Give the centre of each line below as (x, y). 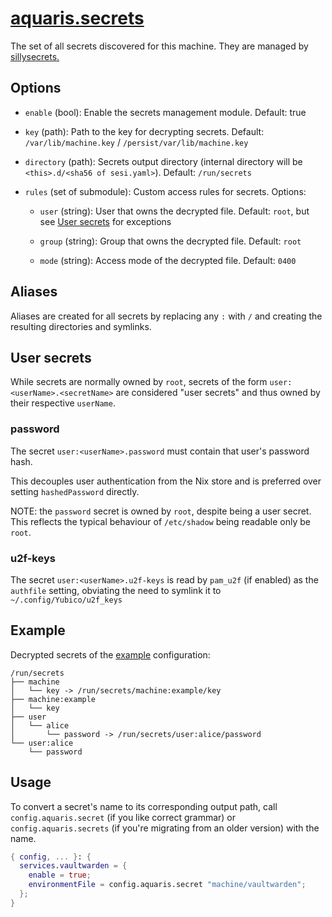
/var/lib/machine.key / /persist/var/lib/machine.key (136, 142)
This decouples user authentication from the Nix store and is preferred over (166, 481)
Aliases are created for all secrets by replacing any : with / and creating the (166, 316)
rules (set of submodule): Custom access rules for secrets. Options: (165, 191)
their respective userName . (63, 403)
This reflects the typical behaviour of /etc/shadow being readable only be (160, 521)
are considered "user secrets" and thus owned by (218, 393)
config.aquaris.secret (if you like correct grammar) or (123, 817)
